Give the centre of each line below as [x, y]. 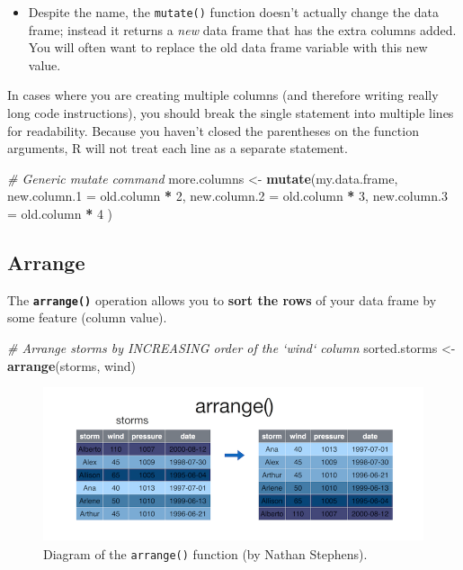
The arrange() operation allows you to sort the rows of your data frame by [222, 299]
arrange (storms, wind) [71, 365]
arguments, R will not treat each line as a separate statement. [178, 148]
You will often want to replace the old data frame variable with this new [228, 47]
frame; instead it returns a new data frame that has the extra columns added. [242, 29]
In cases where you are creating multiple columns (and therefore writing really [223, 95]
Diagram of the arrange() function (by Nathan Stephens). [205, 553]
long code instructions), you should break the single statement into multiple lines [231, 113]
